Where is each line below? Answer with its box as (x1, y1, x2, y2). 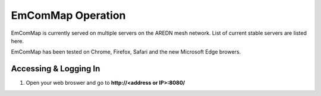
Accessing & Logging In (11, 64, 100, 74)
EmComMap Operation (11, 9, 126, 22)
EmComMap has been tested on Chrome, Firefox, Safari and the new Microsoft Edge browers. (11, 48, 241, 55)
